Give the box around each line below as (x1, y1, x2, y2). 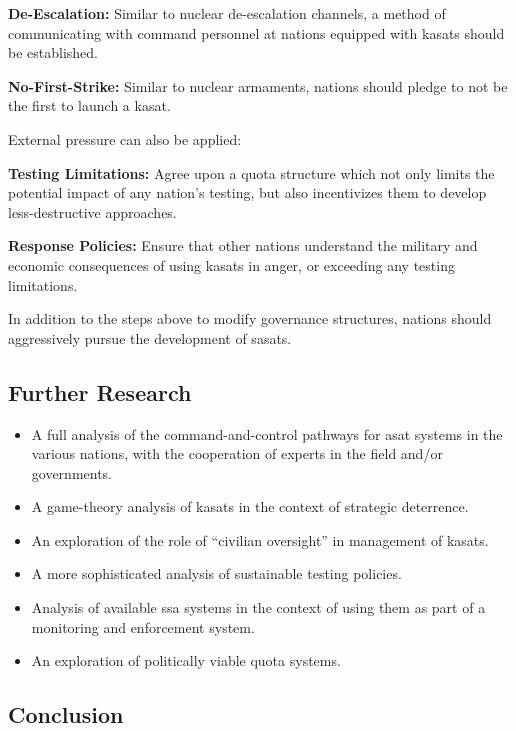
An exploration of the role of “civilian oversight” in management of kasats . (31, 529, 489, 550)
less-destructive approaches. (8, 201, 177, 222)
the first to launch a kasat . (8, 95, 171, 116)
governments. (31, 462, 113, 483)
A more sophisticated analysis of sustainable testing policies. (31, 563, 402, 584)
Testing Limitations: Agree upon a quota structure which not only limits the (8, 162, 495, 183)
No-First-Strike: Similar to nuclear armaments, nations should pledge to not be (8, 75, 508, 96)
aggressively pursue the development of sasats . (8, 327, 292, 348)
